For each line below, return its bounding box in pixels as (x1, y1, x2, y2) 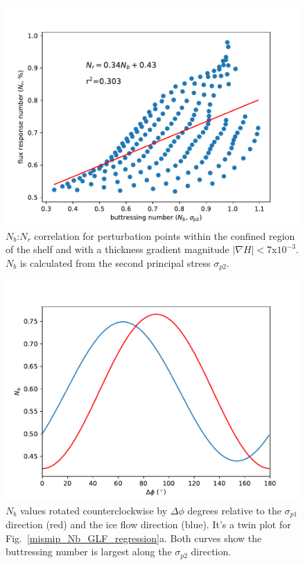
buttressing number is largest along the (6, 544, 172, 559)
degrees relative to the (187, 503, 281, 517)
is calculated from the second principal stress (19, 255, 211, 270)
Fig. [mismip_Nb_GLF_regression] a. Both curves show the (6, 530, 262, 545)
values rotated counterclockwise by (19, 503, 168, 517)
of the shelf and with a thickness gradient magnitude (6, 242, 229, 257)
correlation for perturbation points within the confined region (34, 228, 295, 243)
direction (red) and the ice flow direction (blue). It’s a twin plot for (6, 517, 291, 532)
